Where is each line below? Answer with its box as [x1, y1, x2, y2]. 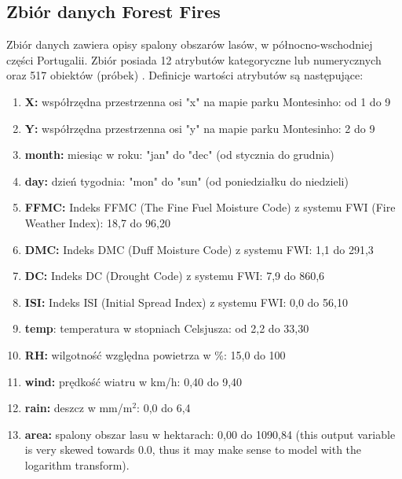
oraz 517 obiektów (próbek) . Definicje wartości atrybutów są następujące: [6, 67, 364, 83]
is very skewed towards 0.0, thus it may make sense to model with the [24, 441, 362, 458]
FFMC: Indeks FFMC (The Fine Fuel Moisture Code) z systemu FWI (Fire [24, 199, 396, 216]
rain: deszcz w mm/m [24, 400, 133, 416]
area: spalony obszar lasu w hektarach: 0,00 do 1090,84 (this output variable [24, 426, 396, 442]
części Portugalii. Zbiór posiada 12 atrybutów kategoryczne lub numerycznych [6, 51, 382, 68]
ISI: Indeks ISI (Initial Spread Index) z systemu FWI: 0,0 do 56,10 [24, 293, 348, 310]
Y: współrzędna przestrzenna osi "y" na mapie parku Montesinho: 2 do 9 [24, 120, 375, 136]
